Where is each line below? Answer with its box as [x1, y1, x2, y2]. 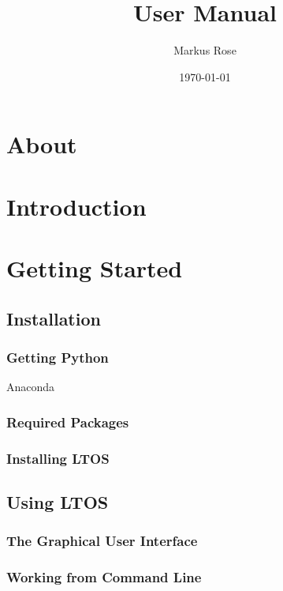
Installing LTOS [6, 448, 110, 468]
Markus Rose [173, 42, 236, 58]
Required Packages [6, 412, 129, 431]
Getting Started [6, 252, 183, 284]
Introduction [6, 190, 147, 222]
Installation [6, 306, 101, 330]
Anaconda [6, 378, 55, 395]
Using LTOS [6, 489, 109, 514]
